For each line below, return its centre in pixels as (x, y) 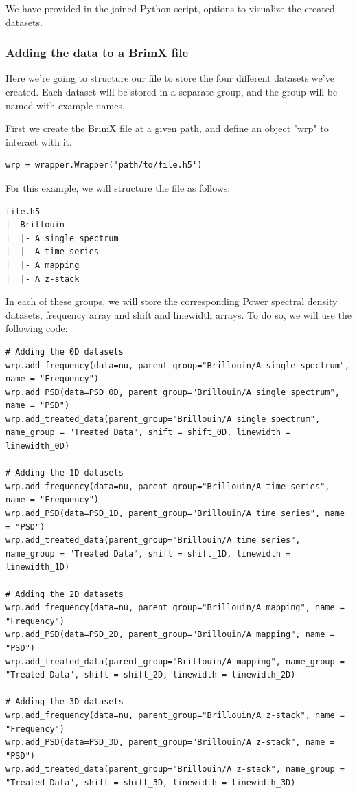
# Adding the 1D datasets (65, 473)
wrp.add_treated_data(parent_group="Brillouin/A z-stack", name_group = (175, 769)
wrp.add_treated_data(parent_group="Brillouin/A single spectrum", (163, 419)
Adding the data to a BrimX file (97, 53)
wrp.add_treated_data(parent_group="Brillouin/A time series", (153, 540)
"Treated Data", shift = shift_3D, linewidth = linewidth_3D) (151, 782)
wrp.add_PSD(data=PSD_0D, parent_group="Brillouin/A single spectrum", (173, 392)
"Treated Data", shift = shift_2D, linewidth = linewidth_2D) (151, 675)
